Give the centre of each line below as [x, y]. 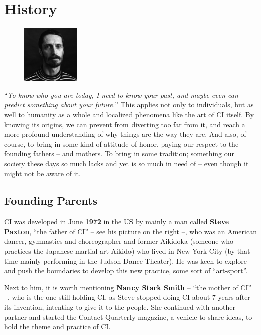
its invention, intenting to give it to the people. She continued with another [120, 307]
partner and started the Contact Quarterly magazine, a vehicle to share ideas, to [128, 317]
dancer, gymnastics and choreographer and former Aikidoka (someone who [119, 241]
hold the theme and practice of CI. [57, 327]
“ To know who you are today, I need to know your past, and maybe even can [121, 95]
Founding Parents [51, 200]
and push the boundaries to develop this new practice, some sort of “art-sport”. [126, 271]
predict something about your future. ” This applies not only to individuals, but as [129, 105]
